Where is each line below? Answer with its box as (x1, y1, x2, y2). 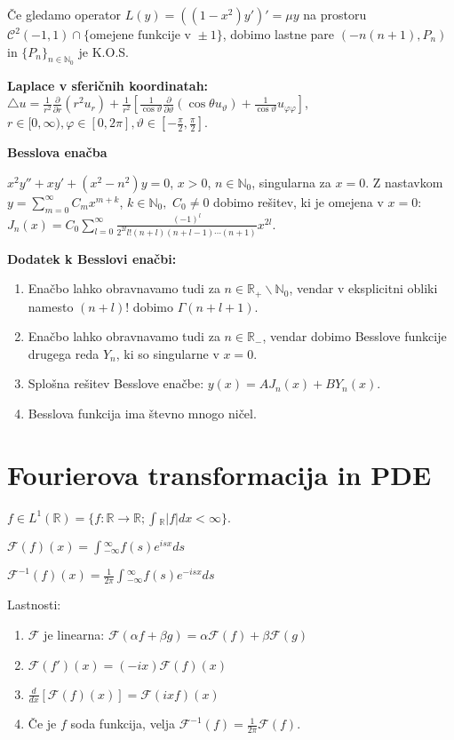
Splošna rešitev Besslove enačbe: (28, 374, 204, 393)
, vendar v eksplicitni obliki (289, 279, 438, 298)
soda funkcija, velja (70, 714, 176, 733)
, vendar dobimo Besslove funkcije (262, 327, 447, 346)
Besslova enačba (7, 143, 108, 162)
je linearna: (44, 625, 105, 643)
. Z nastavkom (365, 172, 443, 191)
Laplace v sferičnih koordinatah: (7, 76, 209, 94)
